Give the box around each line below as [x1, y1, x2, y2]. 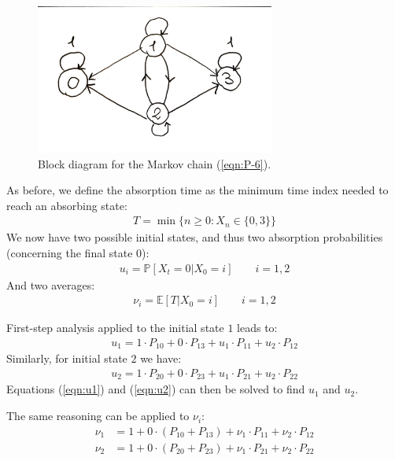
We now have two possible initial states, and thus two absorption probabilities [6, 229, 383, 245]
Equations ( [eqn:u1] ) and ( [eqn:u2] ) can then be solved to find [6, 381, 305, 397]
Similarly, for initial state [6, 350, 127, 367]
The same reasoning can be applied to [6, 408, 190, 424]
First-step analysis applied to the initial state [6, 319, 224, 336]
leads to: [237, 319, 278, 336]
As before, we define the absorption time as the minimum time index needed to [6, 182, 389, 198]
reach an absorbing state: [6, 197, 127, 213]
